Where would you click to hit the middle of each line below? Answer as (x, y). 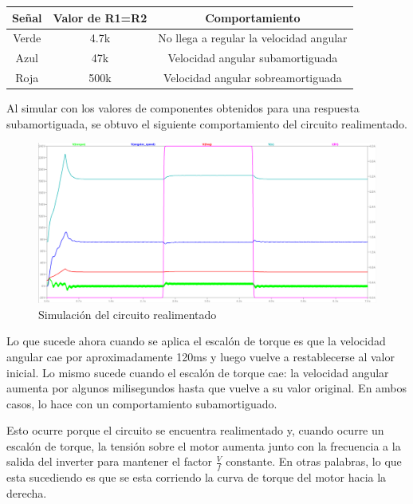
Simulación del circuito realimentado (128, 314)
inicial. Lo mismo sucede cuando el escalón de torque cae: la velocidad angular (198, 372)
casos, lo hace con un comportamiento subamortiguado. (142, 403)
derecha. (27, 492)
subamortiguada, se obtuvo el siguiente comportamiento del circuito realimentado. (207, 123)
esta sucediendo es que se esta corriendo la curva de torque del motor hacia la (197, 477)
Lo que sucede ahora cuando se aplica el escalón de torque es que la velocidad (196, 341)
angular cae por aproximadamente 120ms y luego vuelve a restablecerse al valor (201, 356)
